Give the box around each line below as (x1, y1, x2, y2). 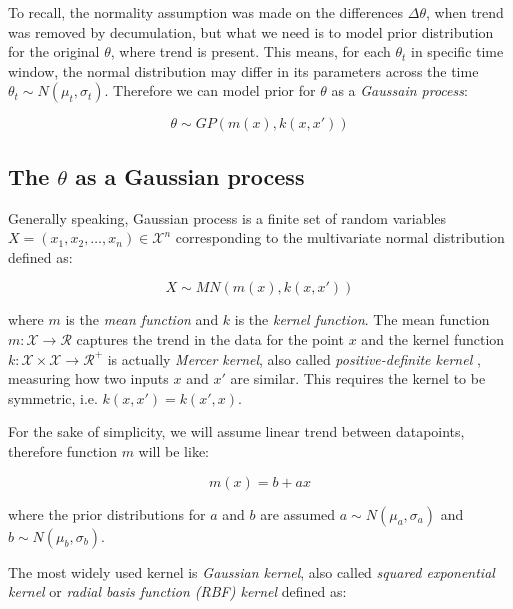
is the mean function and (65, 309, 219, 330)
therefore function (8, 440, 117, 461)
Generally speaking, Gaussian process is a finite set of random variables (8, 207, 447, 228)
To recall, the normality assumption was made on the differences (8, 2, 404, 22)
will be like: (138, 440, 210, 461)
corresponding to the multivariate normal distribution (175, 227, 505, 248)
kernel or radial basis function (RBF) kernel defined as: (8, 581, 347, 602)
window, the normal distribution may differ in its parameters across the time (8, 60, 479, 81)
